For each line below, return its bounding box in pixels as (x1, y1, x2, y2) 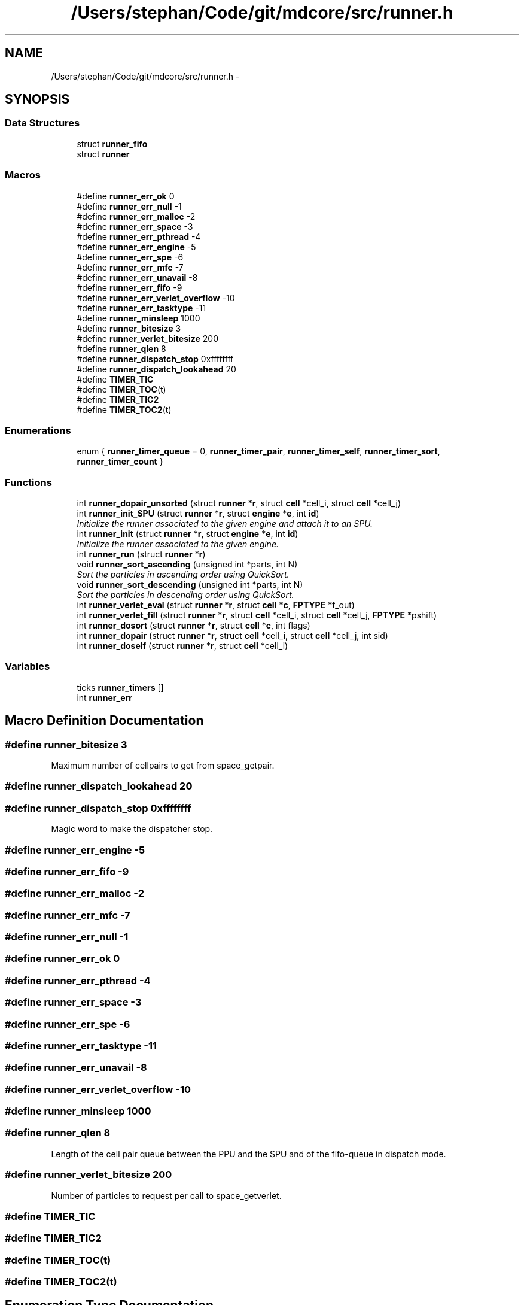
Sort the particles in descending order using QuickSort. (77, 590, 294, 600)
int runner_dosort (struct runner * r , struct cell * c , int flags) (77, 620, 310, 631)
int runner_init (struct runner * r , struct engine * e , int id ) (77, 529, 298, 539)
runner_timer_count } (77, 456, 163, 467)
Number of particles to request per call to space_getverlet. (51, 1190, 282, 1201)
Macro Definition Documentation (5, 713, 204, 729)
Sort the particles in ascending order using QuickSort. (77, 569, 290, 580)
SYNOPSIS (5, 92, 70, 107)
